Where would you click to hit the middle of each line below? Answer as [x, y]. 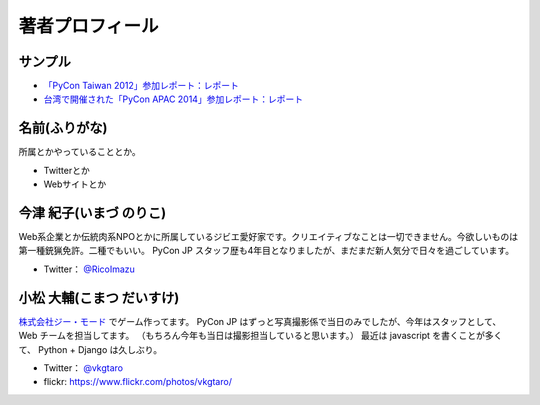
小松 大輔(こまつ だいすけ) [99, 297]
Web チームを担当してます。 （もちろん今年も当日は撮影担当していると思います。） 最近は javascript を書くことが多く [260, 336]
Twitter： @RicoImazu [89, 269]
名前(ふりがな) [63, 128]
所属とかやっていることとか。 [80, 152]
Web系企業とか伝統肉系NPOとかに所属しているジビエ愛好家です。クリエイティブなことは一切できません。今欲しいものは [268, 237]
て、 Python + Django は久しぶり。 [90, 349]
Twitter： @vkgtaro [83, 367]
